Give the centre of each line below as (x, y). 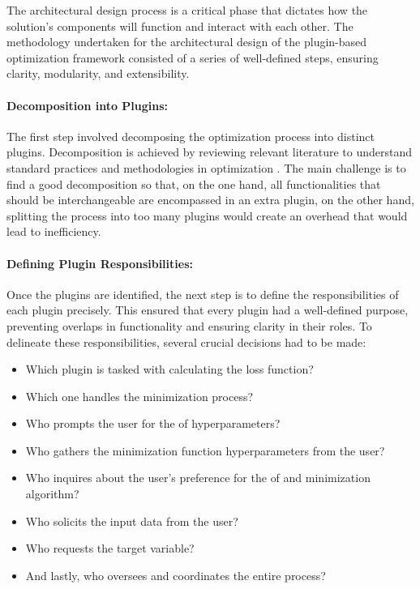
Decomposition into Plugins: (88, 105)
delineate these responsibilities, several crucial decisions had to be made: (186, 341)
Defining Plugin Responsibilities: (100, 263)
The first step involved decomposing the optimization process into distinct (191, 136)
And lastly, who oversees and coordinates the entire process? (176, 575)
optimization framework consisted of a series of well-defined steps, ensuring (193, 57)
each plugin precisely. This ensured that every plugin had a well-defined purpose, (208, 310)
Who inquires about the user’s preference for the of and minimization (198, 478)
